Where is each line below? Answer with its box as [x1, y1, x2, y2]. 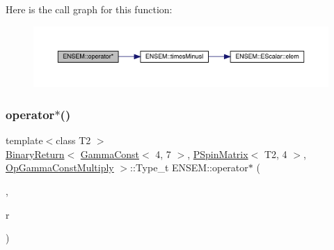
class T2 [56, 133, 91, 148]
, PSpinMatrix [187, 146, 248, 161]
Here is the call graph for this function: [6, 2, 173, 16]
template [6, 133, 43, 148]
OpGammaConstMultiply [6, 160, 114, 175]
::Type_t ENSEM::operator [130, 160, 248, 175]
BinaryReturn [6, 146, 65, 161]
